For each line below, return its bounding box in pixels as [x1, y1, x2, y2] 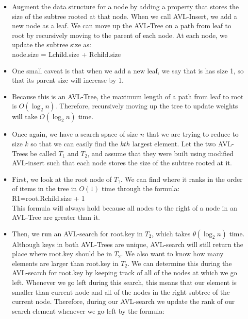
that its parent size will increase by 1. [12, 75, 124, 85]
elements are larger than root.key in [12, 258, 118, 268]
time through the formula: [101, 183, 180, 194]
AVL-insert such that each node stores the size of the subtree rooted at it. [12, 158, 232, 168]
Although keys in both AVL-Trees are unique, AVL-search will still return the [12, 239, 243, 249]
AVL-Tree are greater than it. [12, 212, 100, 222]
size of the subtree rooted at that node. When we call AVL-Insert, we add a [12, 11, 237, 21]
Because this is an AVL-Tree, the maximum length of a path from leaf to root [12, 91, 244, 101]
